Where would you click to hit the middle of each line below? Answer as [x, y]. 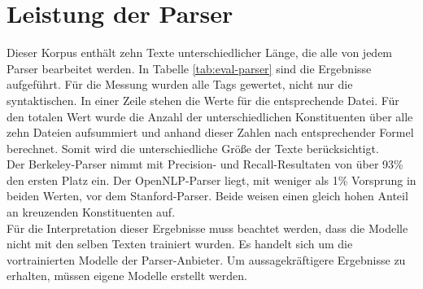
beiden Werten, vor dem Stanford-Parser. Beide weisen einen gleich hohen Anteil [207, 196]
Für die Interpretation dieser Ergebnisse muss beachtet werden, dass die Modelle [207, 228]
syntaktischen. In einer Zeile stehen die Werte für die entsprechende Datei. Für [203, 100]
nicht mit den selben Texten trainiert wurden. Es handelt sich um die [180, 244]
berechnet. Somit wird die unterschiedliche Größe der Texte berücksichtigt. [193, 148]
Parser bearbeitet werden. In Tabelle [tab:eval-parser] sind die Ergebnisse [189, 68]
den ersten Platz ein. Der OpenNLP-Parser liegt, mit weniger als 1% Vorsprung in [211, 180]
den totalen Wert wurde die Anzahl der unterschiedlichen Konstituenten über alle [210, 116]
